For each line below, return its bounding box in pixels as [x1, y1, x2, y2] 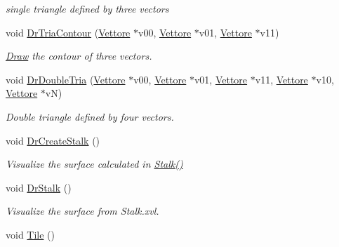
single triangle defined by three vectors [6, 1, 169, 15]
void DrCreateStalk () [6, 133, 100, 147]
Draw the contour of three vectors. [6, 48, 152, 63]
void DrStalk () [6, 180, 72, 194]
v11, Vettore [255, 72, 308, 86]
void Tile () [6, 227, 55, 241]
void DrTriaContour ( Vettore [6, 25, 131, 39]
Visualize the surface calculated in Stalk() [6, 156, 183, 171]
